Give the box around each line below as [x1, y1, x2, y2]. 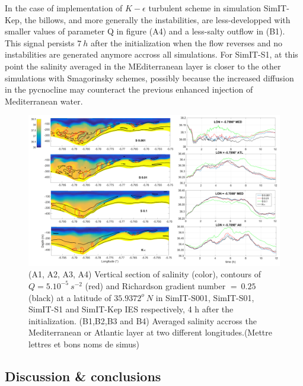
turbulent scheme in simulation [148, 2, 261, 14]
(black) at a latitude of [28, 291, 111, 303]
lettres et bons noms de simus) [28, 337, 140, 350]
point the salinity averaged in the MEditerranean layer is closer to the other [5, 59, 281, 72]
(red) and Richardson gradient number [85, 279, 226, 292]
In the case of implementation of [5, 2, 123, 14]
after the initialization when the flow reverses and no [90, 36, 283, 49]
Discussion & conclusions [5, 366, 161, 385]
